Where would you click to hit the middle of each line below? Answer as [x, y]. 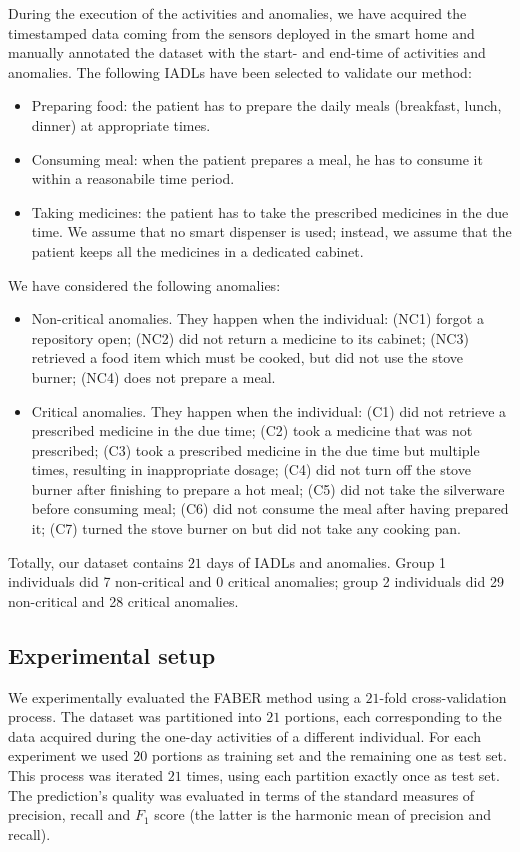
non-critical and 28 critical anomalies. [123, 600]
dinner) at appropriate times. [121, 124]
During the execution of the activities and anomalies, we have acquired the [237, 13]
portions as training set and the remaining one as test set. [329, 755]
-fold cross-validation [443, 696]
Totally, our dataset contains [96, 561]
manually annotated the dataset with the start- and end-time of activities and [247, 52]
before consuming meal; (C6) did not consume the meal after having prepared [270, 508]
